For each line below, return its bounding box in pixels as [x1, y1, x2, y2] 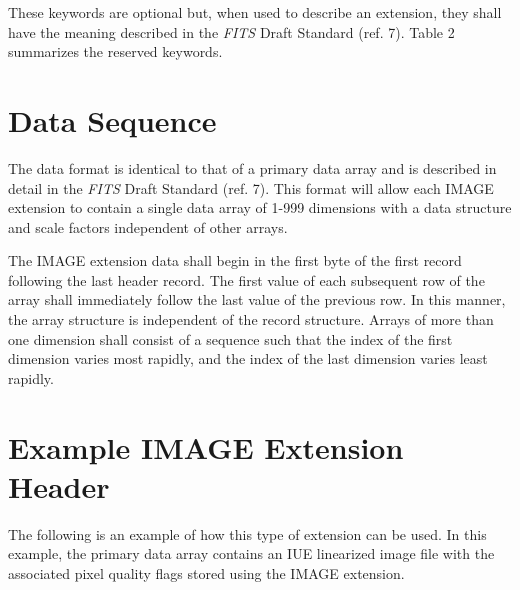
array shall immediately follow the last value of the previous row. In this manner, [8, 289, 506, 310]
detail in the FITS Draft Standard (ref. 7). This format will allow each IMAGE [8, 177, 494, 198]
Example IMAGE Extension [8, 426, 404, 467]
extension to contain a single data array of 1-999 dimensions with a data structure [8, 197, 512, 218]
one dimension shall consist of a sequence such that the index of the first [8, 328, 453, 349]
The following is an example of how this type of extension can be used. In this [8, 523, 487, 544]
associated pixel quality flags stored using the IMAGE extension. [8, 562, 405, 583]
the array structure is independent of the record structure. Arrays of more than [8, 309, 494, 330]
